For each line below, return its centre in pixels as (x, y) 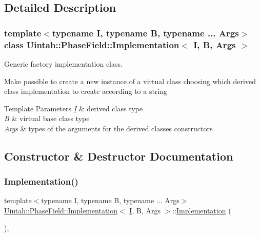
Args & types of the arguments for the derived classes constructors (108, 128)
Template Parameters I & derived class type (73, 108)
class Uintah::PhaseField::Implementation (92, 44)
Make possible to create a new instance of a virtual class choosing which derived (130, 81)
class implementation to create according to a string (86, 91)
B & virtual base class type (47, 118)
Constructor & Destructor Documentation (119, 156)
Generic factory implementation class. (63, 63)
